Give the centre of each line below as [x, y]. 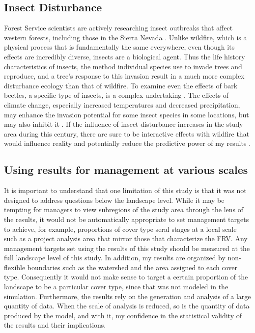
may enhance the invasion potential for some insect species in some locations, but [127, 114]
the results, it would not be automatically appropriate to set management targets [127, 219]
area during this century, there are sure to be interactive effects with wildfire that [127, 133]
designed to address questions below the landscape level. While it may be [114, 200]
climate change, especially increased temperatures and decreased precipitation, [122, 104]
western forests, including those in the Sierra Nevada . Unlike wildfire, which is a [126, 37]
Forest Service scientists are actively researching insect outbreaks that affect [118, 28]
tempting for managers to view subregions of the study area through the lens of [124, 209]
